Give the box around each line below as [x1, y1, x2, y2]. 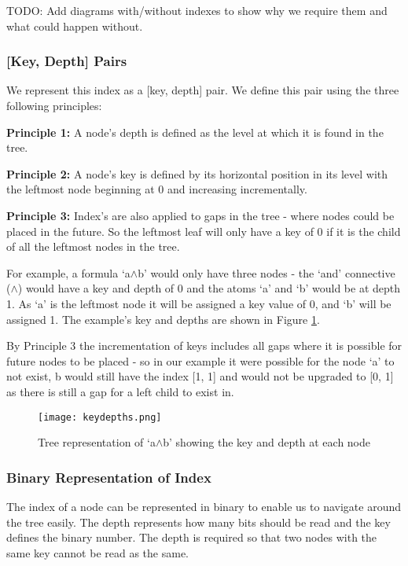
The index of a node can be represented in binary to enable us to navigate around [6, 498, 401, 514]
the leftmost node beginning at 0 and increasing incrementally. [6, 181, 307, 197]
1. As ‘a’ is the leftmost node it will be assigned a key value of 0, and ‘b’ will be [6, 295, 391, 311]
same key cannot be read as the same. [6, 544, 189, 560]
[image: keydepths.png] [38, 411, 162, 423]
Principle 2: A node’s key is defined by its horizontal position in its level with [6, 165, 388, 182]
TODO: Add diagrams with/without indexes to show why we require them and [6, 2, 388, 18]
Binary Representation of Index [6, 467, 211, 487]
